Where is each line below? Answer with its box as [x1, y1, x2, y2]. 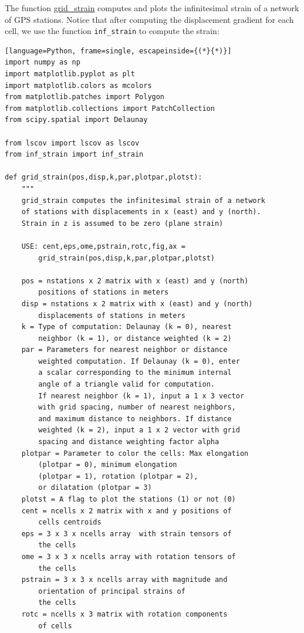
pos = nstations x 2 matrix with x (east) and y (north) [21, 276, 249, 285]
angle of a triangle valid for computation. [38, 380, 215, 389]
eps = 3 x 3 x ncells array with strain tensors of [21, 529, 232, 538]
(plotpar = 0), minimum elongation [38, 461, 177, 469]
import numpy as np [5, 58, 80, 67]
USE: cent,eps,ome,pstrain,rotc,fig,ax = [21, 242, 185, 251]
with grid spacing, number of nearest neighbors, [38, 403, 236, 412]
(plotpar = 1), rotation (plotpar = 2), [38, 472, 198, 480]
